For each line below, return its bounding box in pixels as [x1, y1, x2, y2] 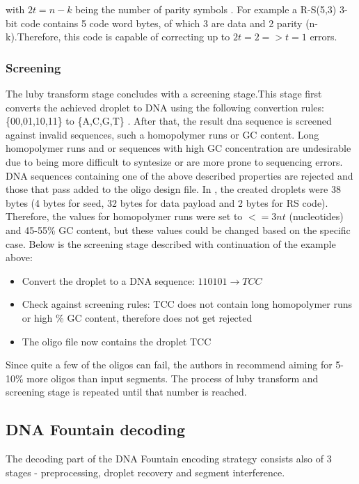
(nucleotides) [289, 209, 344, 224]
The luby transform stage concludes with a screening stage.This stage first [6, 86, 322, 100]
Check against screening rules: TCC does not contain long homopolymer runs [22, 297, 352, 311]
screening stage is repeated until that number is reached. [6, 384, 247, 399]
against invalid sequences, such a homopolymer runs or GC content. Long [6, 127, 319, 141]
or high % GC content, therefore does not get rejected [22, 310, 253, 325]
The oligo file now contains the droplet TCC [22, 334, 212, 348]
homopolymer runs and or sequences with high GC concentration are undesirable [6, 141, 351, 155]
